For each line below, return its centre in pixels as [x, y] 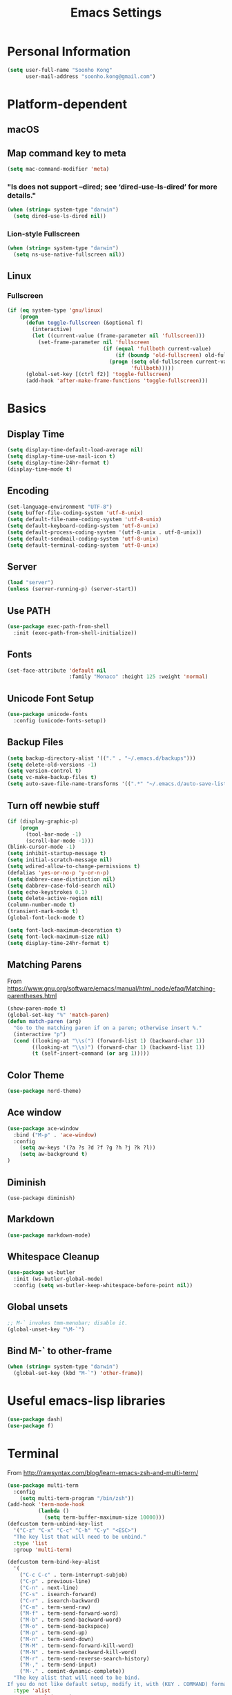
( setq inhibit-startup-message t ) [57, 854]
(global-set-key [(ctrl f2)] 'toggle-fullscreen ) [98, 375]
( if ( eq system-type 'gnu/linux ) [55, 310]
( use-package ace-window [43, 1128]
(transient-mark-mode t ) [43, 911]
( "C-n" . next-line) [49, 1588]
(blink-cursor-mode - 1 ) [41, 847]
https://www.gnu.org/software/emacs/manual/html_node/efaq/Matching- [111, 989]
